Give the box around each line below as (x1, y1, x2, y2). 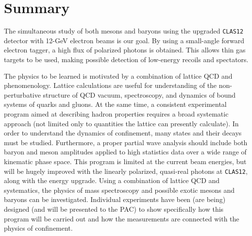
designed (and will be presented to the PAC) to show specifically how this (4, 203, 224, 214)
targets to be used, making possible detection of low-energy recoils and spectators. (4, 54, 249, 64)
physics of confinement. (4, 223, 73, 233)
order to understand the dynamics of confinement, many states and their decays (4, 128, 242, 138)
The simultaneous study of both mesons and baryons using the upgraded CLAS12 (4, 26, 244, 36)
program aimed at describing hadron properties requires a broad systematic (4, 108, 229, 118)
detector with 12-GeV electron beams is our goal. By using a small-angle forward (4, 35, 245, 45)
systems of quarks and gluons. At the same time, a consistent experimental (4, 99, 227, 109)
